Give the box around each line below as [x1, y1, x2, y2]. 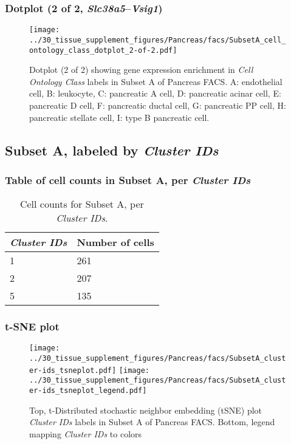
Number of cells [77, 235, 154, 250]
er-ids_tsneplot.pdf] [29, 366, 117, 375]
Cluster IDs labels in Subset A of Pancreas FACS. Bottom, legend [29, 415, 275, 428]
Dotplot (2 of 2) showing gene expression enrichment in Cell [29, 63, 253, 76]
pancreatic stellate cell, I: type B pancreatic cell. [29, 111, 210, 123]
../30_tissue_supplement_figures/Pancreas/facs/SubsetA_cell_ [29, 35, 286, 44]
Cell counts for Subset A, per [19, 197, 144, 211]
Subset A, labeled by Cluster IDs [5, 140, 219, 159]
